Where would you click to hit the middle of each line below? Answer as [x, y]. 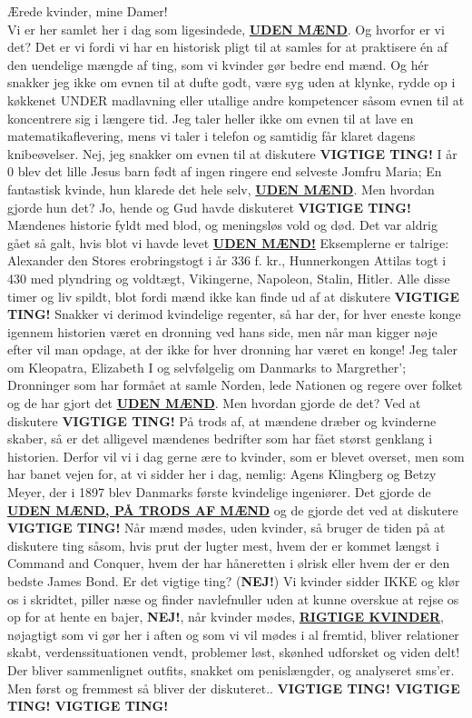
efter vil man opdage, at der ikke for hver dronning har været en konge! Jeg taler [232, 349]
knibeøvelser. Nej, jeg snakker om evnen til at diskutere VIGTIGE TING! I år [232, 153]
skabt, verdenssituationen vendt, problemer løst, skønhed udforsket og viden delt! [234, 652]
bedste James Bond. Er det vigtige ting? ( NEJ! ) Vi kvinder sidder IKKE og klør [234, 581]
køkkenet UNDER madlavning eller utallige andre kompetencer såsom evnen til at [236, 100]
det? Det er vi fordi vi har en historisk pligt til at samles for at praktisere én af [228, 47]
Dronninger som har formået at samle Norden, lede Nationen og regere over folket [235, 385]
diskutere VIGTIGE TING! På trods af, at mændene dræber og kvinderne [222, 420]
